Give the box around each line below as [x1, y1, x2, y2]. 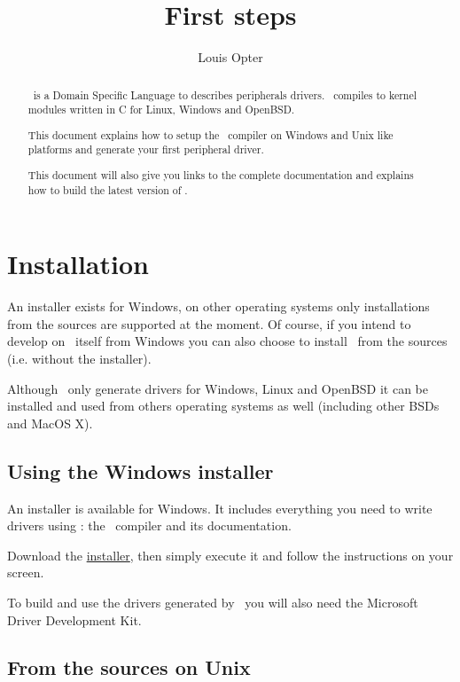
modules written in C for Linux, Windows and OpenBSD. [27, 102, 295, 117]
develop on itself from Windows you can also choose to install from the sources [7, 332, 448, 350]
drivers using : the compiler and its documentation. [7, 516, 292, 535]
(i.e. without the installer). [7, 349, 152, 367]
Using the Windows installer [7, 457, 274, 484]
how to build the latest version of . [27, 182, 188, 197]
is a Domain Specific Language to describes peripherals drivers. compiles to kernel [33, 87, 417, 102]
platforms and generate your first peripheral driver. [27, 142, 264, 157]
